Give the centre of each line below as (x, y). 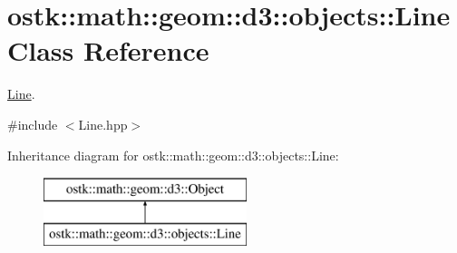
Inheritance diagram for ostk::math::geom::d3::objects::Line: (173, 155)
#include (33, 124)
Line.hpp (103, 124)
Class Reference (108, 50)
